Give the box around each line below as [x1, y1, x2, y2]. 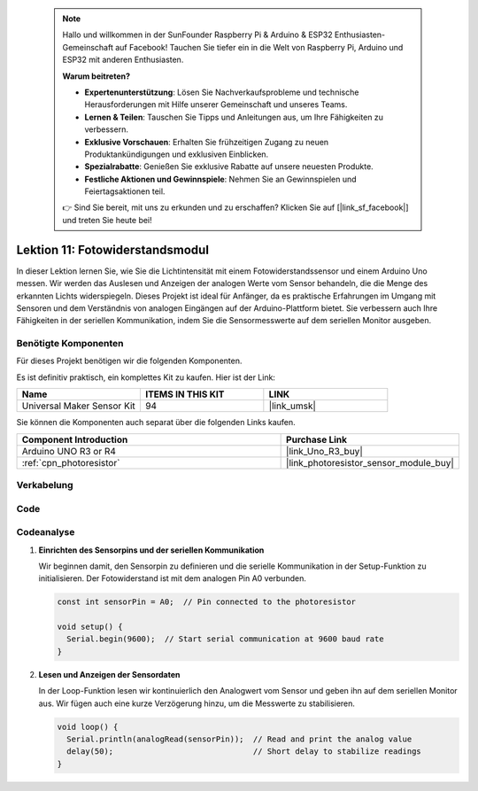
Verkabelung [16, 479, 74, 492]
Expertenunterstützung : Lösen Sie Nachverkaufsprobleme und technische [84, 87, 359, 97]
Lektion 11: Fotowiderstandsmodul [16, 242, 210, 257]
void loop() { [57, 722, 119, 732]
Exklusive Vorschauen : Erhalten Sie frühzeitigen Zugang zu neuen [84, 136, 329, 147]
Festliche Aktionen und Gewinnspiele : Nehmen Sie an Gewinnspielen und [84, 174, 358, 184]
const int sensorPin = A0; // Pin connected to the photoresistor [57, 597, 357, 607]
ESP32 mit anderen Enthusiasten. [62, 54, 184, 66]
